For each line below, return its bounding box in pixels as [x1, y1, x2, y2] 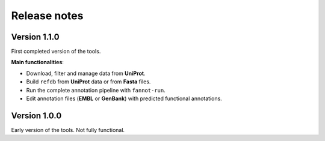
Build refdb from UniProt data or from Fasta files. [26, 78, 151, 85]
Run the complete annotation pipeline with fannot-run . [26, 86, 166, 94]
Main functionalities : [11, 59, 64, 66]
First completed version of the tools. [11, 48, 101, 55]
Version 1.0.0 [11, 110, 62, 121]
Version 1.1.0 [11, 32, 60, 42]
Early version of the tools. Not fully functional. [11, 126, 125, 133]
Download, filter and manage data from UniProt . [26, 70, 146, 77]
